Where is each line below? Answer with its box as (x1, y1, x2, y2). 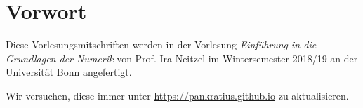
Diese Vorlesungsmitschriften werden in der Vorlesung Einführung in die (6, 37, 317, 52)
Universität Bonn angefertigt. (6, 65, 132, 79)
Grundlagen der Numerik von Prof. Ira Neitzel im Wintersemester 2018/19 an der (6, 50, 358, 65)
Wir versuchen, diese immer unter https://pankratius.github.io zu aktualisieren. (6, 88, 349, 102)
